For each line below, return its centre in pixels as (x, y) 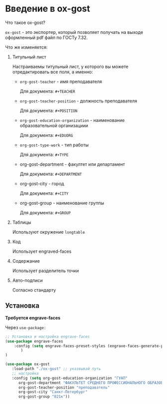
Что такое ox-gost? (25, 22)
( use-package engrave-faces (34, 341)
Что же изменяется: (27, 47)
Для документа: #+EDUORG (46, 135)
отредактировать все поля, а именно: (53, 72)
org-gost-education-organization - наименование (72, 120)
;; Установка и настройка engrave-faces (48, 337)
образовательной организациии (54, 125)
